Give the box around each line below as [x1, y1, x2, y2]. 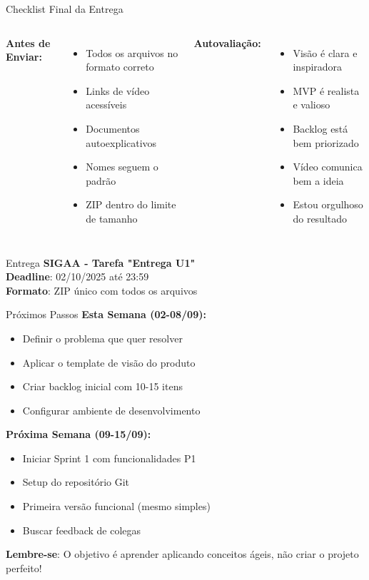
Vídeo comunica [293, 159, 363, 174]
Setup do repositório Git [22, 474, 130, 489]
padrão [86, 173, 116, 188]
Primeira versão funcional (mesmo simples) [22, 499, 211, 514]
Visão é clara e [293, 45, 358, 60]
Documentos [86, 121, 140, 136]
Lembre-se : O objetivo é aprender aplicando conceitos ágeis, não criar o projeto [6, 546, 359, 561]
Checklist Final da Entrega [6, 1, 123, 16]
